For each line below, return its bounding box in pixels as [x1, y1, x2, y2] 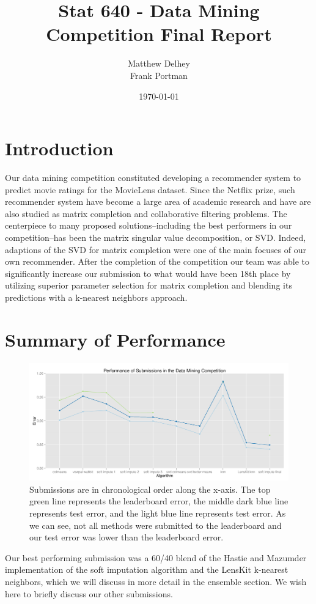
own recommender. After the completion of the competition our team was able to [5, 255, 309, 268]
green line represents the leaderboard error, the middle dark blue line [29, 495, 288, 507]
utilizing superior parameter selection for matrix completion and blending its [5, 279, 292, 292]
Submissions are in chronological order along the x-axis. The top [29, 482, 271, 495]
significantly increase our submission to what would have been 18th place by [5, 267, 291, 279]
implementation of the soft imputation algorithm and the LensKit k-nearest [5, 563, 288, 576]
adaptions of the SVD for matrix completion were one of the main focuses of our [5, 243, 306, 256]
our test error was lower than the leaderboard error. [29, 531, 224, 543]
